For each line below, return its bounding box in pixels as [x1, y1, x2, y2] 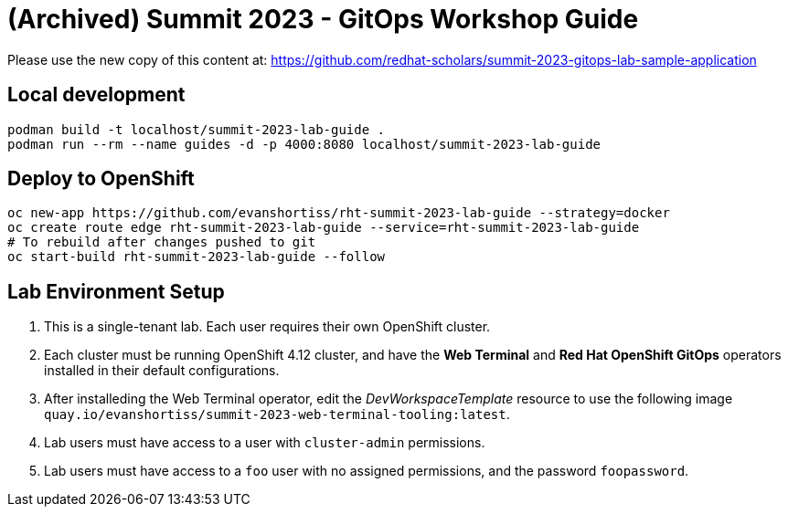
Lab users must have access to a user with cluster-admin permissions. [44, 435, 485, 451]
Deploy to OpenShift [7, 167, 195, 191]
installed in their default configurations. [44, 362, 280, 379]
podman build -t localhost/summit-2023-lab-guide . [7, 121, 386, 137]
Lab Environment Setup [7, 279, 225, 303]
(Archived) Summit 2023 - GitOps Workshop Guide [7, 4, 639, 35]
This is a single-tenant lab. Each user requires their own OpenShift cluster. [44, 319, 491, 335]
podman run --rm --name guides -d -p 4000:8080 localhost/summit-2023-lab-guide [7, 136, 602, 152]
